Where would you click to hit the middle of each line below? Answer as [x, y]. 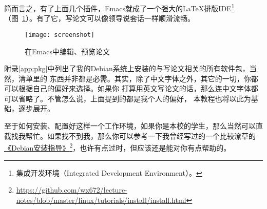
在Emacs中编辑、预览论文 [67, 51]
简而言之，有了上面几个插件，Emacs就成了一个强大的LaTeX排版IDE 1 [119, 7]
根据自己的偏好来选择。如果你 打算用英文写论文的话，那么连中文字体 [135, 88]
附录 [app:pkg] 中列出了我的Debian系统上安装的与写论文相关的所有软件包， [127, 68]
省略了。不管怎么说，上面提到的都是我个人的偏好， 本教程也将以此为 [135, 98]
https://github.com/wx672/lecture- [72, 190]
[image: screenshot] [60, 35]
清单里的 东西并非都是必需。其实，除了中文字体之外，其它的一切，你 [135, 78]
